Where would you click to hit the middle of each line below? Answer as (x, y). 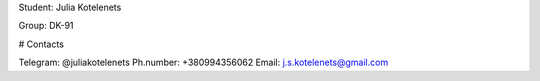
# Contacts (41, 44)
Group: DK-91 (46, 26)
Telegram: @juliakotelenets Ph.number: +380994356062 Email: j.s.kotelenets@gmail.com (203, 62)
